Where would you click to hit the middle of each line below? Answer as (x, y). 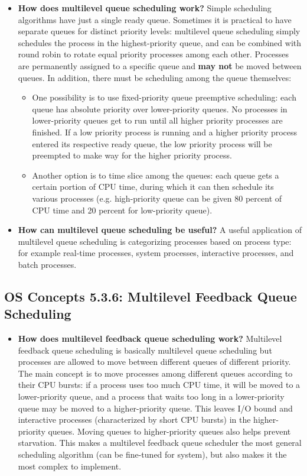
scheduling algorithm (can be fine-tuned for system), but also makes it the (152, 454)
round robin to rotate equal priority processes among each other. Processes (153, 54)
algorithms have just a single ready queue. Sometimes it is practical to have (155, 19)
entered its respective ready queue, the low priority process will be (152, 143)
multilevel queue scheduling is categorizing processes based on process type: (155, 241)
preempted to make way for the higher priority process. (132, 155)
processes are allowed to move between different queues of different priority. (154, 362)
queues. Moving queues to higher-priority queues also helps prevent (169, 431)
